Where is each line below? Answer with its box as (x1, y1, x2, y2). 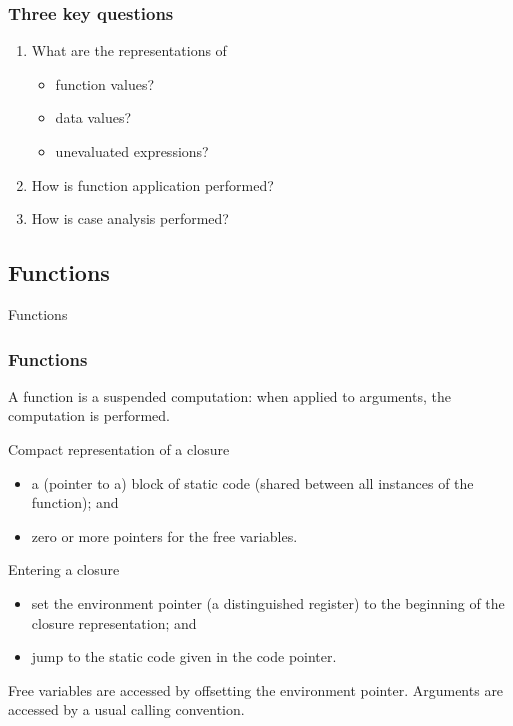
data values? (55, 107, 132, 128)
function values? (55, 73, 155, 94)
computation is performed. (8, 405, 170, 426)
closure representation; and (31, 612, 197, 633)
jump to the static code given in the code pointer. (31, 646, 337, 667)
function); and (31, 492, 119, 513)
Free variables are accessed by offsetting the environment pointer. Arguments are (8, 679, 504, 700)
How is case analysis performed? (31, 208, 229, 229)
